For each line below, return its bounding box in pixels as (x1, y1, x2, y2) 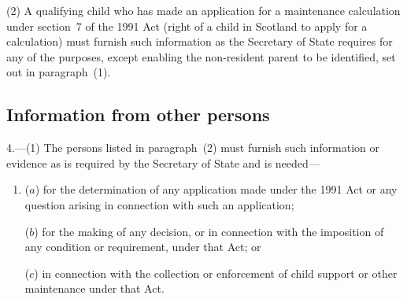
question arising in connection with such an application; (24, 196, 294, 212)
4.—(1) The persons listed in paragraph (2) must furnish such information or (6, 139, 380, 156)
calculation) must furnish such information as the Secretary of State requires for (6, 33, 393, 50)
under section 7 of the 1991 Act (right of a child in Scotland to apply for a (6, 17, 368, 34)
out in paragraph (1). (6, 64, 111, 80)
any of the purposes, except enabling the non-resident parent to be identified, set (6, 48, 396, 65)
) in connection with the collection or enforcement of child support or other (34, 264, 398, 281)
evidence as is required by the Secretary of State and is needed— (6, 154, 320, 171)
